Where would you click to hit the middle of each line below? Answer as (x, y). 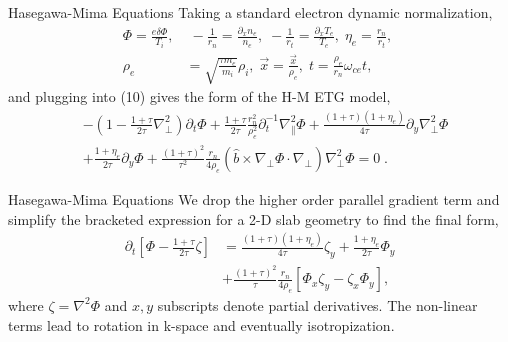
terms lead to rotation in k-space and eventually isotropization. (201, 324)
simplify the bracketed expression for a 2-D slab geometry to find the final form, (253, 218)
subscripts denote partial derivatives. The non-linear (317, 304)
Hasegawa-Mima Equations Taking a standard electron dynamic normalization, (250, 12)
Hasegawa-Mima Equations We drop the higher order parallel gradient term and (254, 198)
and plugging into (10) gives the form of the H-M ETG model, (199, 95)
